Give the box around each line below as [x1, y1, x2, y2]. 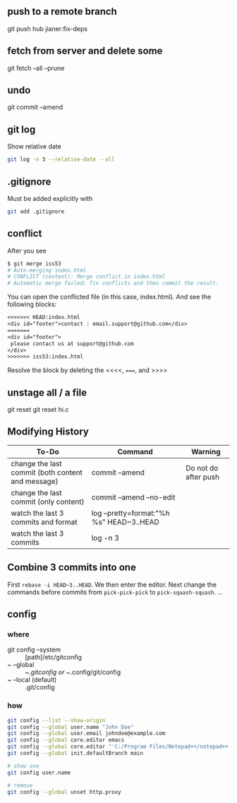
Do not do [186, 463, 219, 473]
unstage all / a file [7, 386, 87, 398]
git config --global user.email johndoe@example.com [7, 730, 166, 737]
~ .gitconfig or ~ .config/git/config [25, 668, 121, 676]
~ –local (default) [7, 676, 57, 684]
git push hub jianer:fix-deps [7, 24, 88, 33]
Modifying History [7, 426, 90, 438]
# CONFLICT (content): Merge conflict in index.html [7, 273, 166, 280]
